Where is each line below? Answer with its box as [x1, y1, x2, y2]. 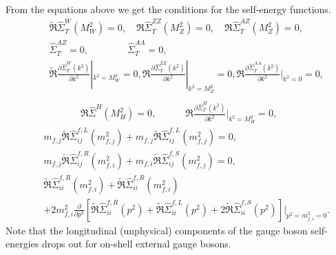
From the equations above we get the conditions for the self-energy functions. [6, 2, 331, 16]
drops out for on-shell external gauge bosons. [41, 236, 231, 251]
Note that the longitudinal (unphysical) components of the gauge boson [6, 223, 308, 237]
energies [6, 236, 39, 251]
